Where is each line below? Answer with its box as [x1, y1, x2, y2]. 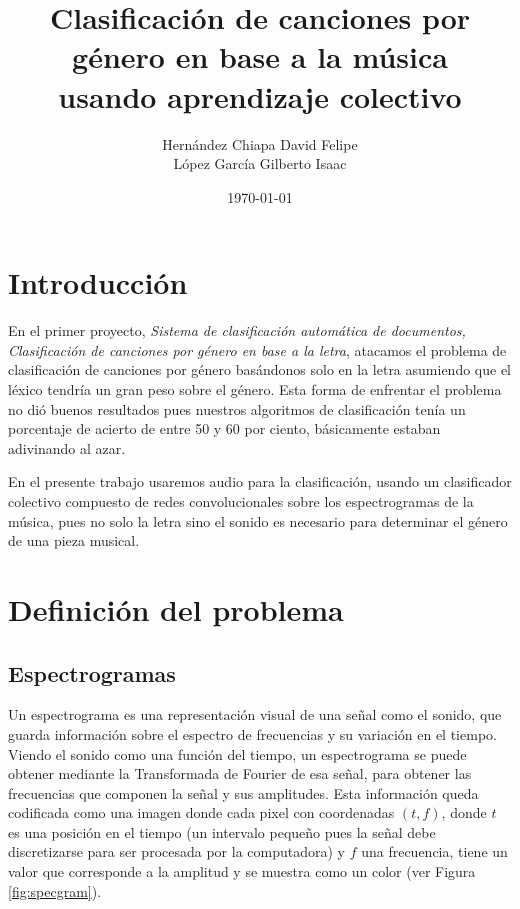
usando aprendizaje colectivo [58, 75, 462, 116]
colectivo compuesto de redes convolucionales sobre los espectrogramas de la [8, 490, 474, 511]
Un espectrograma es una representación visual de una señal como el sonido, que [8, 704, 502, 725]
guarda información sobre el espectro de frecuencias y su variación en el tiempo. [8, 723, 497, 744]
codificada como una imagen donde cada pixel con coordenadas [8, 802, 395, 823]
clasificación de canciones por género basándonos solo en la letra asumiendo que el [8, 359, 511, 380]
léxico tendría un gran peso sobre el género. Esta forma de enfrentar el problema [8, 379, 502, 399]
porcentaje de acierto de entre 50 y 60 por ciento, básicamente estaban [8, 418, 441, 439]
